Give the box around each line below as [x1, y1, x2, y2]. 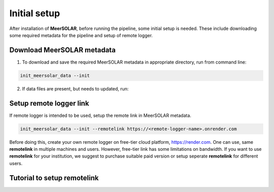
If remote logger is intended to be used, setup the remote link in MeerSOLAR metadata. [9, 112, 191, 118]
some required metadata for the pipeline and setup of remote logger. [9, 32, 153, 38]
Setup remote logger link [9, 99, 89, 108]
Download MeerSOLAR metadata [9, 46, 116, 54]
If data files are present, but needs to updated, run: [22, 85, 129, 91]
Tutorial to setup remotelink [9, 173, 99, 182]
